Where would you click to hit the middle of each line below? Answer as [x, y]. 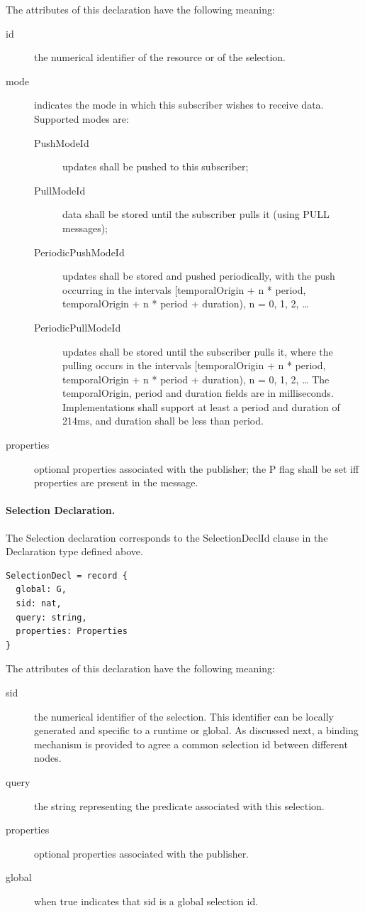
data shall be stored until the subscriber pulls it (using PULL [196, 214]
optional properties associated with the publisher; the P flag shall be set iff [197, 468]
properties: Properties [72, 632]
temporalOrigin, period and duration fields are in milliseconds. [198, 393]
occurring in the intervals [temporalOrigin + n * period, [184, 289]
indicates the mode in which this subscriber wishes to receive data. [179, 105]
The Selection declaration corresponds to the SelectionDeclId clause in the [167, 537]
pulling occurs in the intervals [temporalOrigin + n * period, [194, 365]
